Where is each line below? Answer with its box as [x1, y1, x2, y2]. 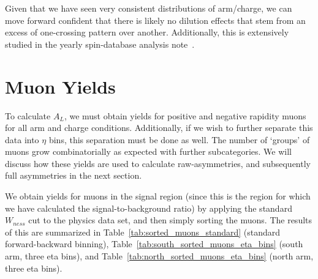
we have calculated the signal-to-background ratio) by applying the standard [5, 201, 292, 214]
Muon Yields [5, 73, 116, 99]
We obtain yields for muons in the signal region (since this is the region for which [5, 190, 311, 203]
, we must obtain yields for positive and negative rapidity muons [64, 109, 306, 122]
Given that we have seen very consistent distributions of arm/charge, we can [5, 2, 292, 14]
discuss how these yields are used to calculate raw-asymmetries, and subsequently [5, 157, 311, 169]
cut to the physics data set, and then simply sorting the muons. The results [28, 214, 312, 226]
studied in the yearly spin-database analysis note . [5, 37, 195, 50]
